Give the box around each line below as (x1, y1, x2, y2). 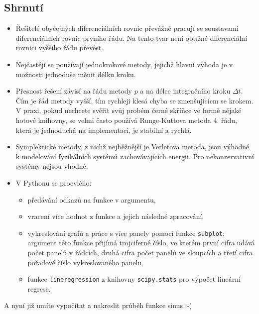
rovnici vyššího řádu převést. (15, 42, 104, 53)
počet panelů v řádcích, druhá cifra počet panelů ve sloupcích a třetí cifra (27, 247, 253, 257)
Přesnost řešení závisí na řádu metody (15, 86, 132, 96)
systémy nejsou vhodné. (15, 161, 88, 171)
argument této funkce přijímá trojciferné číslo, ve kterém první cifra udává (27, 237, 255, 248)
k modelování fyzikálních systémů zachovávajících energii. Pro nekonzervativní (15, 151, 254, 161)
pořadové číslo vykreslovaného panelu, (27, 257, 144, 267)
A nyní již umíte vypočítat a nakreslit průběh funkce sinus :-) (4, 300, 192, 311)
